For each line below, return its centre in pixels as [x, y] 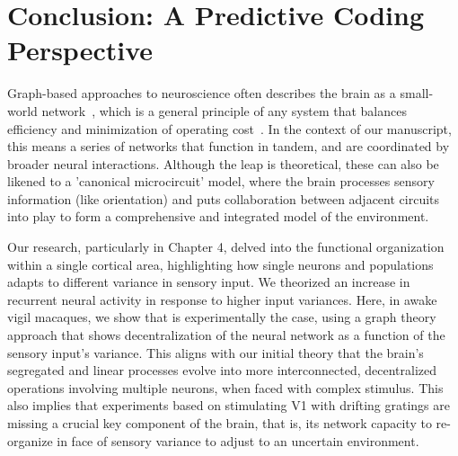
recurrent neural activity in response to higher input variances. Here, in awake [222, 299]
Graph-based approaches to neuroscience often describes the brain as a [202, 93]
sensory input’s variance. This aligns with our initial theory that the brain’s [216, 352]
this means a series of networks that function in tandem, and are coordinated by [229, 146]
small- [417, 93]
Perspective [80, 50]
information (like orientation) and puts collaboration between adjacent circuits [224, 198]
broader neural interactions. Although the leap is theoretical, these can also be [223, 163]
